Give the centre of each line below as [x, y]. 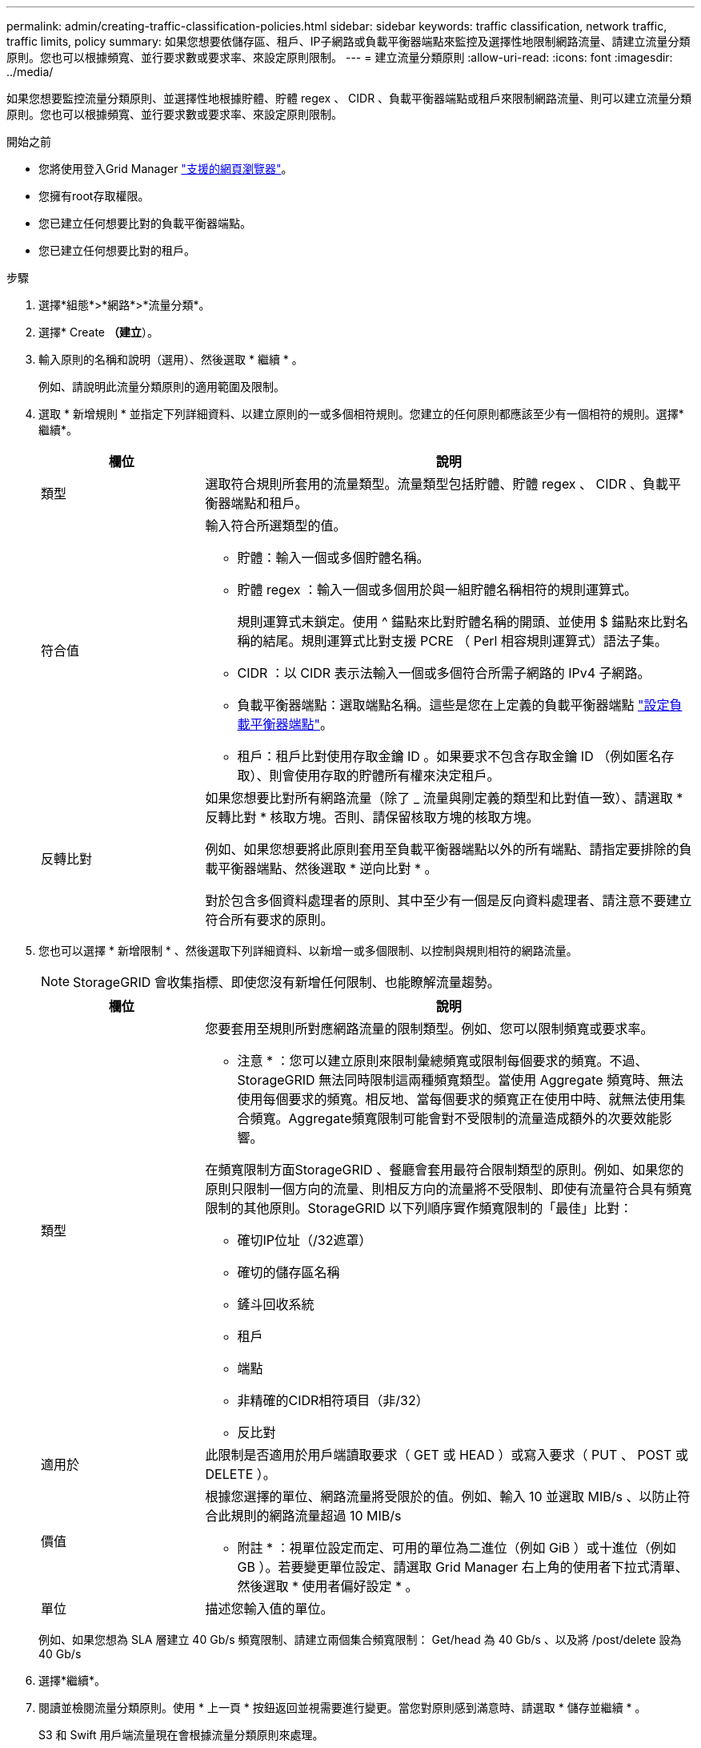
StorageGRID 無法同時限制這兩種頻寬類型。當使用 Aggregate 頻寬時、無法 [461, 1080]
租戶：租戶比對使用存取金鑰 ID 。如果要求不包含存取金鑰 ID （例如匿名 [449, 756]
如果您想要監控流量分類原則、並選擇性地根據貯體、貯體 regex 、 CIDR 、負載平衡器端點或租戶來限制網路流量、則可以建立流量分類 [349, 98]
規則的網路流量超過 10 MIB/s [316, 1516]
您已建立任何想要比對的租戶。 [117, 250]
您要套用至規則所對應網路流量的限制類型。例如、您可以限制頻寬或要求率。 [429, 1029]
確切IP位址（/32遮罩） [304, 1240]
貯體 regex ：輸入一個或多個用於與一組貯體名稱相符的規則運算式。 [437, 590]
